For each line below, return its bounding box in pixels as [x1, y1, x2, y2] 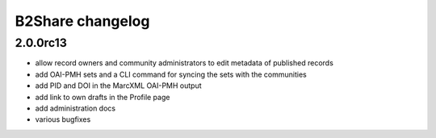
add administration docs [35, 103, 116, 113]
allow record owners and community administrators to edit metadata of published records [35, 58, 334, 68]
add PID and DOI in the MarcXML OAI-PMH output [35, 81, 202, 90]
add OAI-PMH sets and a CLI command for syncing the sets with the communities [35, 69, 307, 79]
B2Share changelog [15, 12, 150, 30]
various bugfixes [35, 115, 91, 124]
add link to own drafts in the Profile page [35, 92, 170, 102]
